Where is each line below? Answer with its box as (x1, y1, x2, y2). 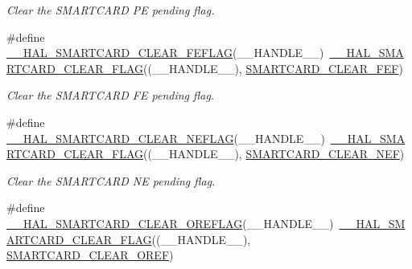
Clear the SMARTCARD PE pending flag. (6, 2, 215, 18)
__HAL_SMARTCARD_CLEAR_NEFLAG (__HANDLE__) (6, 129, 325, 146)
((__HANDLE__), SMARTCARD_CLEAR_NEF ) (143, 145, 405, 162)
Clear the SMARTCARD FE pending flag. (6, 87, 215, 104)
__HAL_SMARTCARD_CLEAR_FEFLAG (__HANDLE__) (6, 44, 324, 61)
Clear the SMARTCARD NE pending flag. (6, 172, 216, 189)
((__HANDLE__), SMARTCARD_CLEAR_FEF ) (143, 59, 403, 76)
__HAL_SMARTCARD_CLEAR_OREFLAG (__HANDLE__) (6, 214, 334, 231)
